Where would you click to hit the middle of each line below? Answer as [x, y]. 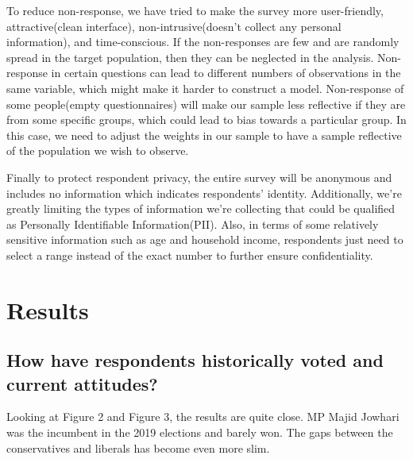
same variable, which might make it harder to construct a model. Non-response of [205, 88]
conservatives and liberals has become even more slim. [138, 447]
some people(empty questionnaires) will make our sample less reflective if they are [206, 104]
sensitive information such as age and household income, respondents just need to [205, 239]
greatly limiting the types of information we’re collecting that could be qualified [201, 208]
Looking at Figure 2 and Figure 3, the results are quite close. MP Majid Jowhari [203, 417]
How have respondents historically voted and [195, 360]
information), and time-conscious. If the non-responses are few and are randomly [203, 42]
